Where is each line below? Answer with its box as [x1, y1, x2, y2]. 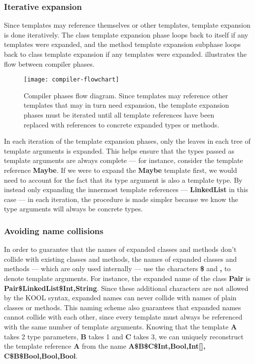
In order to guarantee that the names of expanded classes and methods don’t [4, 244, 237, 254]
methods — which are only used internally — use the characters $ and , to [4, 263, 231, 274]
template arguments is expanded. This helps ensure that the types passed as [4, 145, 235, 156]
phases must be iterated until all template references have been [24, 110, 215, 120]
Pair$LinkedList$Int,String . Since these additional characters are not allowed [4, 283, 249, 293]
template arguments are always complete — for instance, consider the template [4, 155, 243, 165]
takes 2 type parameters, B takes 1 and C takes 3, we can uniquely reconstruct [4, 331, 244, 341]
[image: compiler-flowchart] [24, 76, 119, 83]
